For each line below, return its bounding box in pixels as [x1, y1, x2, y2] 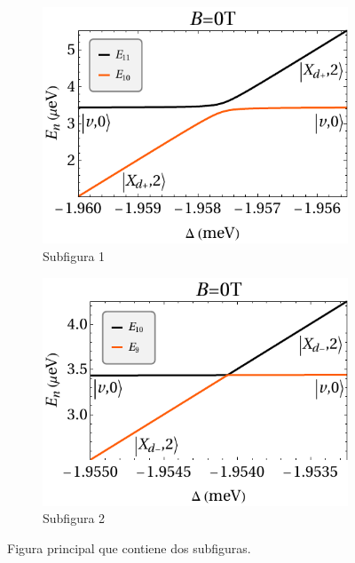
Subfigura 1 [43, 246, 106, 265]
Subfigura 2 [43, 509, 106, 527]
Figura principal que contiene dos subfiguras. [7, 538, 251, 557]
